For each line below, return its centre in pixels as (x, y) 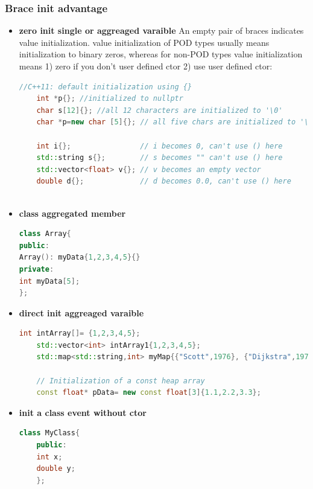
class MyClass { (49, 433)
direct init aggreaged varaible (81, 312)
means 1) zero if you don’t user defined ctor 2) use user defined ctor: (146, 66)
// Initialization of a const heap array (121, 381)
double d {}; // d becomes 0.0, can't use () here (164, 181)
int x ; (49, 457)
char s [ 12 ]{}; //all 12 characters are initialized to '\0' (160, 110)
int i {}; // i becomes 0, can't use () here (160, 146)
